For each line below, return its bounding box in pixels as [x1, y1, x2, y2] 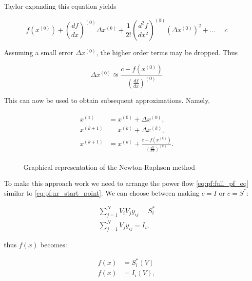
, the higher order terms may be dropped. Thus [96, 47, 238, 58]
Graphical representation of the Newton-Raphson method [23, 161, 195, 172]
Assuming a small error [4, 47, 74, 58]
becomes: [40, 240, 67, 250]
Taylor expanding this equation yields [4, 1, 116, 11]
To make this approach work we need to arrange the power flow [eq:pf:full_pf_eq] [4, 178, 249, 188]
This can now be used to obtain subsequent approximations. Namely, [4, 95, 210, 105]
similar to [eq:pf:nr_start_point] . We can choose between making [4, 187, 199, 198]
